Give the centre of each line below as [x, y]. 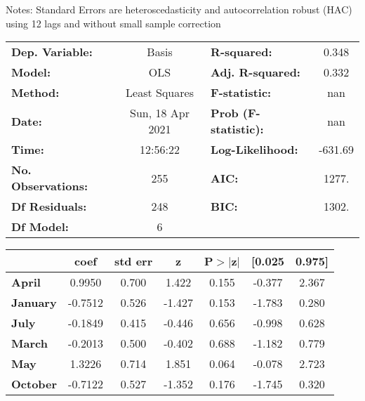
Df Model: [40, 227]
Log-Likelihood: [254, 150]
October [34, 384]
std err [133, 261]
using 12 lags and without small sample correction [113, 23]
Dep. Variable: [52, 52]
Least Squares [160, 93]
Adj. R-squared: [255, 72]
